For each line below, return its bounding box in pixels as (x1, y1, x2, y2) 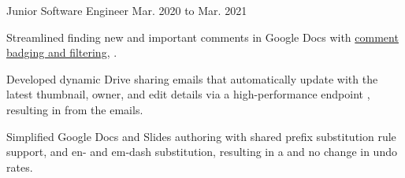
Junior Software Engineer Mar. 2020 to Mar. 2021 (6, 2, 247, 18)
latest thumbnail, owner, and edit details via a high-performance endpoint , (6, 86, 370, 102)
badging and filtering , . (6, 44, 117, 61)
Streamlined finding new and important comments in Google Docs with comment (6, 28, 399, 45)
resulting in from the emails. (6, 101, 143, 117)
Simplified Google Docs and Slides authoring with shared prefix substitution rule (6, 128, 396, 144)
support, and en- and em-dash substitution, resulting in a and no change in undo (6, 143, 397, 160)
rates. (6, 158, 33, 175)
